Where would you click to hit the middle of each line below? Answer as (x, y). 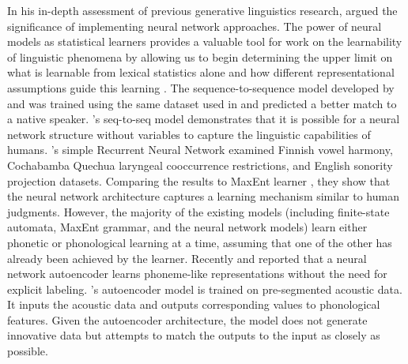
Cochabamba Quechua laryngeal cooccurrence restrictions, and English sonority (200, 165)
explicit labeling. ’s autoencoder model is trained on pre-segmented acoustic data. (205, 289)
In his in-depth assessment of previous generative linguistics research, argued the (202, 10)
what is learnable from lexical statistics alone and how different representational (201, 72)
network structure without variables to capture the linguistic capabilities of (189, 134)
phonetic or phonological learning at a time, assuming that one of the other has (200, 242)
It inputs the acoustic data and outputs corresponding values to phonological (194, 304)
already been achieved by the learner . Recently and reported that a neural (187, 258)
